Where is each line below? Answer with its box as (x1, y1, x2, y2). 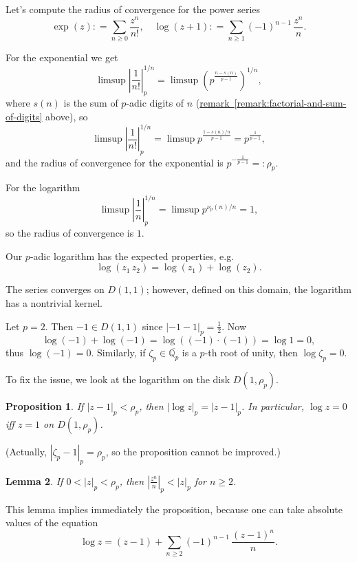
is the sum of (63, 96, 118, 110)
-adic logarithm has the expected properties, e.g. (30, 248, 235, 263)
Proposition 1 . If (6, 399, 84, 413)
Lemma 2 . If (6, 473, 63, 488)
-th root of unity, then (204, 345, 298, 360)
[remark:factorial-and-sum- (234, 96, 347, 110)
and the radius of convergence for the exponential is (6, 155, 224, 169)
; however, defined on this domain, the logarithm (146, 282, 351, 296)
